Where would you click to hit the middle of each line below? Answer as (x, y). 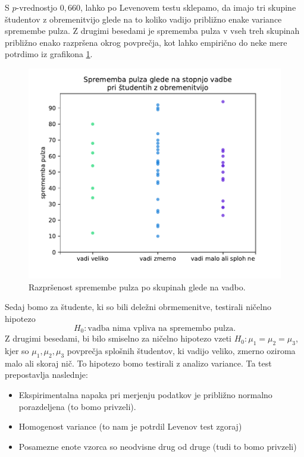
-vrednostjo (37, 7)
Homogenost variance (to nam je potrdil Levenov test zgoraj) (130, 426)
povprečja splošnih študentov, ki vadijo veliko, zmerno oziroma (181, 350)
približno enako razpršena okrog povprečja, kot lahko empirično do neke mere (146, 42)
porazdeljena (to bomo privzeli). (77, 406)
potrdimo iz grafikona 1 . (49, 54)
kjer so (17, 350)
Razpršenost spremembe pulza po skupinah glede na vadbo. (137, 287)
